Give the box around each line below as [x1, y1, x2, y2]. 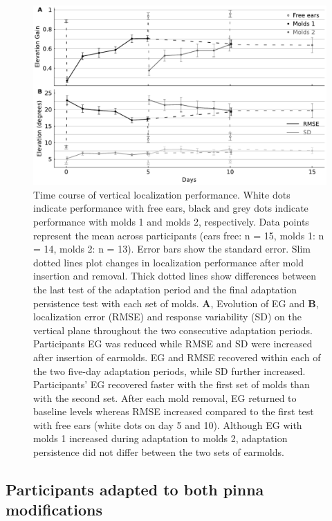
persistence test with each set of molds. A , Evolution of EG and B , [33, 295, 319, 310]
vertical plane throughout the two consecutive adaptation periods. [33, 322, 313, 337]
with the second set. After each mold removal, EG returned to [33, 390, 297, 405]
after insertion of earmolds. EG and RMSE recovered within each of [33, 349, 321, 364]
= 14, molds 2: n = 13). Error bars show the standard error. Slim [33, 241, 311, 256]
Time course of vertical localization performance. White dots [33, 187, 290, 201]
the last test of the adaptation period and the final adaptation [33, 282, 297, 296]
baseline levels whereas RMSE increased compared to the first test [33, 404, 314, 419]
